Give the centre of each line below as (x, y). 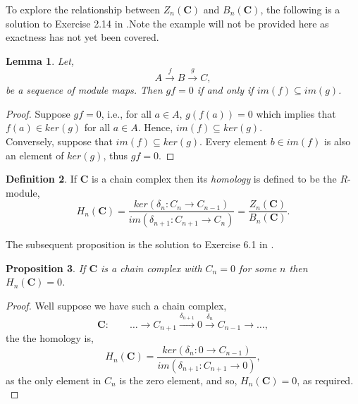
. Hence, (155, 127)
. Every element (233, 141)
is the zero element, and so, (178, 380)
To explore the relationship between (83, 9)
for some (258, 268)
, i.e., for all (126, 113)
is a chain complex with (152, 268)
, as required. (325, 380)
